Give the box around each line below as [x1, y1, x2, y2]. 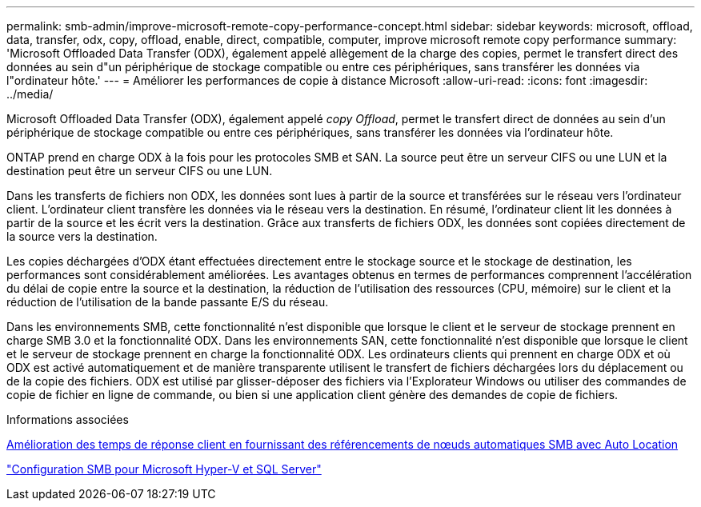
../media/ [6, 87, 54, 101]
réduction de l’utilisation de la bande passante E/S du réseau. [6, 295, 329, 309]
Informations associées [6, 413, 129, 426]
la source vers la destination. [6, 230, 158, 243]
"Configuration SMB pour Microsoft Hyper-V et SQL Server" [6, 462, 322, 476]
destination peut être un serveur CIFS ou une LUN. [6, 164, 273, 178]
